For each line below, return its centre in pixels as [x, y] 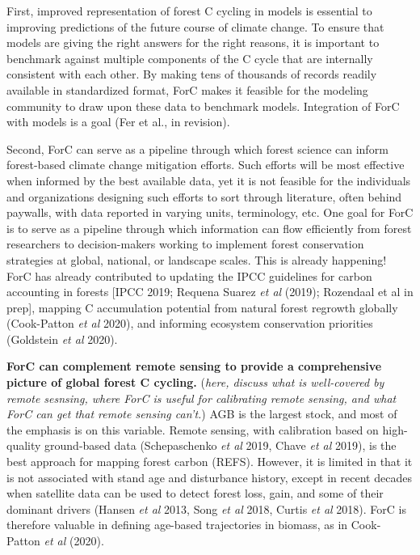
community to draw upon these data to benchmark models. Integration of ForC [203, 106]
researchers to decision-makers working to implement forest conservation [185, 244]
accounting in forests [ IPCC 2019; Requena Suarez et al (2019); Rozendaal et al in [210, 292]
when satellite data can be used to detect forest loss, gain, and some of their [195, 493]
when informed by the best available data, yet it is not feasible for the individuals [209, 180]
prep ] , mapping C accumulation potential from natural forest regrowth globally [202, 307]
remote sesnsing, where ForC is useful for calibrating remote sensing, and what [202, 398]
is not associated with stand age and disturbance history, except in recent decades [209, 477]
